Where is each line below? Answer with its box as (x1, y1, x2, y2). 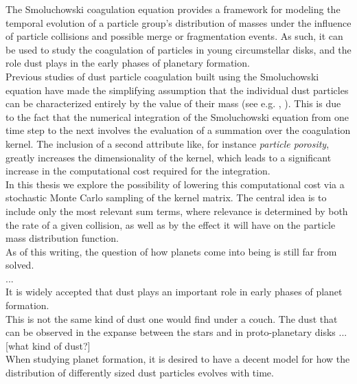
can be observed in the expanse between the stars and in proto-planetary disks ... (5, 325, 347, 339)
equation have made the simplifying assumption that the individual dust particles (5, 82, 349, 97)
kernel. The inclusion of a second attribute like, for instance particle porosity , (5, 136, 330, 150)
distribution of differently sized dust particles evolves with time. (5, 365, 274, 380)
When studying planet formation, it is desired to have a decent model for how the (5, 352, 350, 366)
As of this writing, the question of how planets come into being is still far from (5, 244, 337, 258)
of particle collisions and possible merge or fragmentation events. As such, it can (5, 29, 343, 43)
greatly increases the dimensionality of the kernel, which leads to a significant (5, 150, 332, 164)
